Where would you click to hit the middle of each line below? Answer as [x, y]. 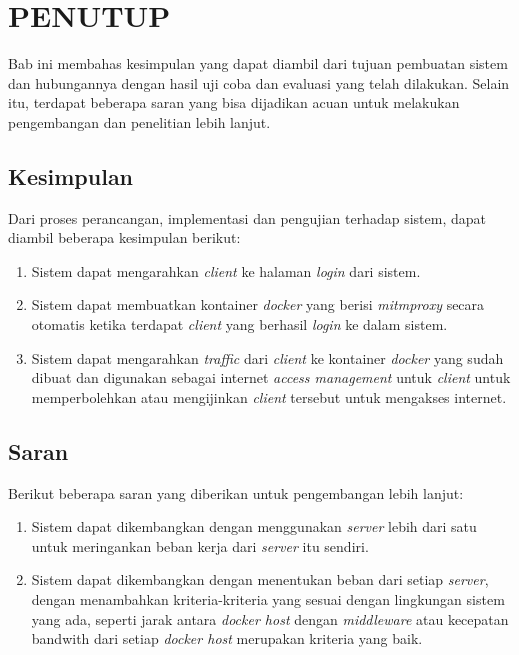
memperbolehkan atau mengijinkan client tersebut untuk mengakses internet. [269, 396]
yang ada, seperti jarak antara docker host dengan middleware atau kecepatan [270, 618]
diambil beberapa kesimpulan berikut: [124, 237]
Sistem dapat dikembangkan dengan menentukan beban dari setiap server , [260, 579]
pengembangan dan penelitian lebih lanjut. [139, 121]
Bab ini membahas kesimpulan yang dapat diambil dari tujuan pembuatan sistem [258, 63]
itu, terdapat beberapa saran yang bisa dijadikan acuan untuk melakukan [234, 102]
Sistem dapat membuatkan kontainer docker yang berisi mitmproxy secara [258, 304]
